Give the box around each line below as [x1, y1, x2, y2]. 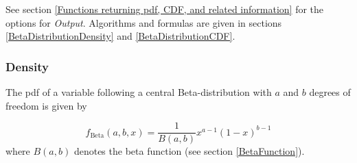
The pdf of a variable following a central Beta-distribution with [5, 85, 272, 99]
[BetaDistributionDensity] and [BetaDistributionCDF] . [5, 29, 235, 43]
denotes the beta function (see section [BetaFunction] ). [73, 144, 305, 158]
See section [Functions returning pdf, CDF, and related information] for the [5, 2, 324, 16]
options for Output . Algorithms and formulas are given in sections [5, 15, 282, 29]
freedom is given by [5, 98, 87, 112]
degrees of [309, 85, 351, 99]
